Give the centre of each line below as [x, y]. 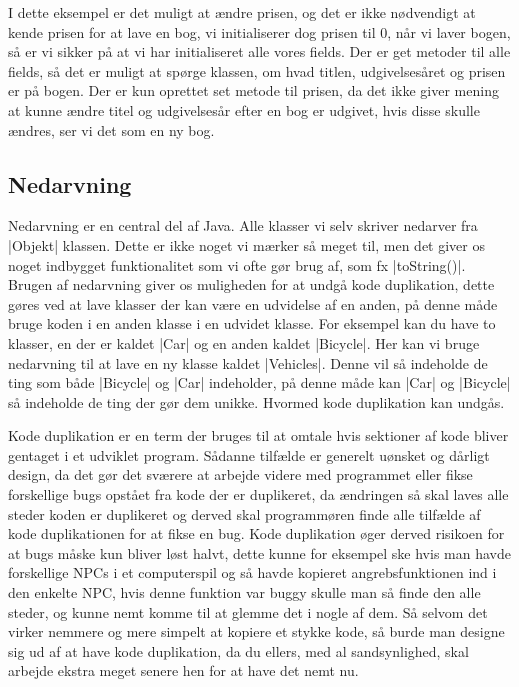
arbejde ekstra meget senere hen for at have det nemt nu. [183, 670]
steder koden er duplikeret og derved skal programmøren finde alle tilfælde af [244, 513]
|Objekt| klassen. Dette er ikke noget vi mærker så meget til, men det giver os [246, 244]
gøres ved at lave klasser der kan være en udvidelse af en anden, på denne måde [253, 303]
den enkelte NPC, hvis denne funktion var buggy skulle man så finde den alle [244, 592]
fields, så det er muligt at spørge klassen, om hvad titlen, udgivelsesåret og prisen [257, 70]
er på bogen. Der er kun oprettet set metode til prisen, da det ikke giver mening [253, 90]
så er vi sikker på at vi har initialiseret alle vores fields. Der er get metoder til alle [259, 51]
